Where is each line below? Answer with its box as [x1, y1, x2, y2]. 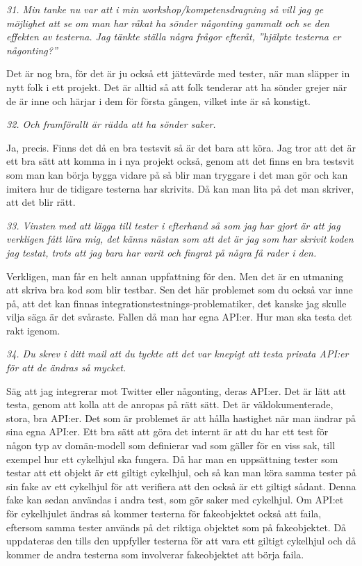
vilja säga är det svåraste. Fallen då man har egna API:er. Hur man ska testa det [6, 309, 352, 324]
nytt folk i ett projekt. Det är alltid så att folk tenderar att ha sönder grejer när [6, 79, 347, 94]
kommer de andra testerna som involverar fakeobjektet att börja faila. [6, 547, 304, 561]
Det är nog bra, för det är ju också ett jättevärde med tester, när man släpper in [6, 66, 350, 81]
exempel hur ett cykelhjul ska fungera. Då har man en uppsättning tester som [6, 451, 338, 466]
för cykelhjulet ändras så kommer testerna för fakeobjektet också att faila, [6, 506, 322, 520]
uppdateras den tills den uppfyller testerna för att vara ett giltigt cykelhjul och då [6, 533, 356, 548]
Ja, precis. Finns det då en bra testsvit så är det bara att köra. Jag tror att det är [6, 140, 356, 154]
